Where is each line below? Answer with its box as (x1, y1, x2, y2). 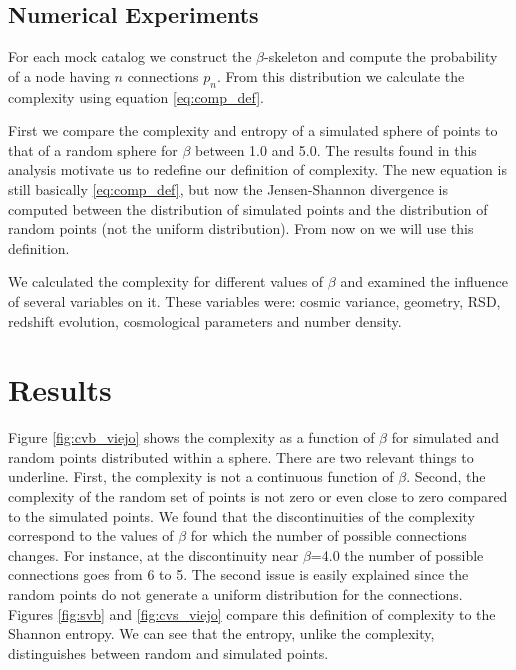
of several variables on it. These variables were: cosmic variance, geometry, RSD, (8, 290, 501, 311)
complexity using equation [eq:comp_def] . (8, 86, 265, 107)
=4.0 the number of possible (310, 544, 484, 565)
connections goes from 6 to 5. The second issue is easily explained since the (8, 564, 469, 585)
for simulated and (391, 427, 500, 448)
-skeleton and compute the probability (263, 46, 498, 67)
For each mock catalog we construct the (8, 46, 252, 67)
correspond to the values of (8, 525, 174, 546)
